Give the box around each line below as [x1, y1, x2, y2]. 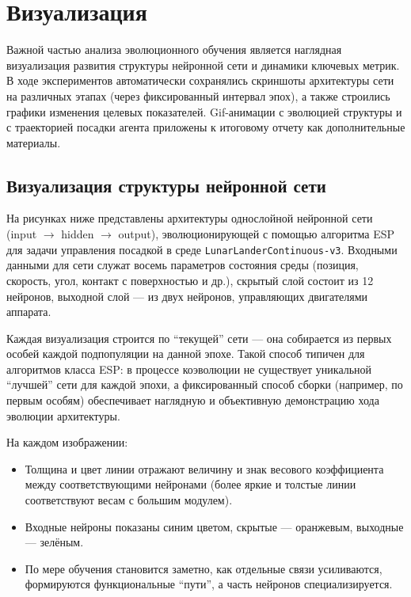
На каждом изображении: [6, 434, 128, 451]
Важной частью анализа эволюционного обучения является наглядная [6, 41, 342, 58]
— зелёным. [25, 534, 84, 550]
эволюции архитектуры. [6, 407, 120, 424]
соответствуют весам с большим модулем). [25, 492, 233, 508]
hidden [61, 226, 94, 242]
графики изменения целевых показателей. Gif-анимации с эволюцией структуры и [6, 103, 402, 120]
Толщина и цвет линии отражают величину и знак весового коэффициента [25, 460, 384, 477]
